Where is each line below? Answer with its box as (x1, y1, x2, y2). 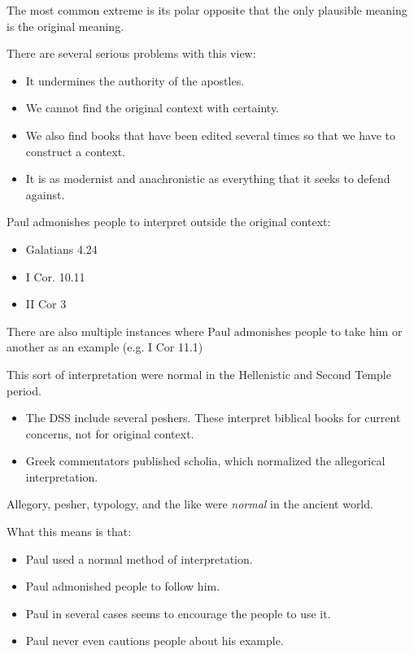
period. (7, 381, 41, 399)
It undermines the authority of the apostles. (25, 72, 245, 89)
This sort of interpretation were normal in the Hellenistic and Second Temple (7, 365, 391, 382)
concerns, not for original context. (25, 425, 194, 442)
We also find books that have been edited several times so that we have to (25, 126, 395, 143)
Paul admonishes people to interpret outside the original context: (7, 213, 331, 230)
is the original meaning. (7, 17, 124, 34)
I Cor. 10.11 (25, 268, 85, 285)
